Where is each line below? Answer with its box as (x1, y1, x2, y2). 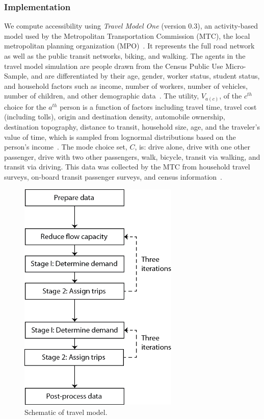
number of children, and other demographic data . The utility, (4, 90, 199, 101)
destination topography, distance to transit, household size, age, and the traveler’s (4, 121, 260, 132)
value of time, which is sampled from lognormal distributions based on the (4, 131, 236, 142)
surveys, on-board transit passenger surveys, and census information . (4, 171, 222, 182)
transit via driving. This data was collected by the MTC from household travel (4, 161, 250, 172)
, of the (219, 90, 242, 101)
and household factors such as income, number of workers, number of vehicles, (4, 80, 248, 91)
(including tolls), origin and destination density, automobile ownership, (4, 111, 225, 122)
